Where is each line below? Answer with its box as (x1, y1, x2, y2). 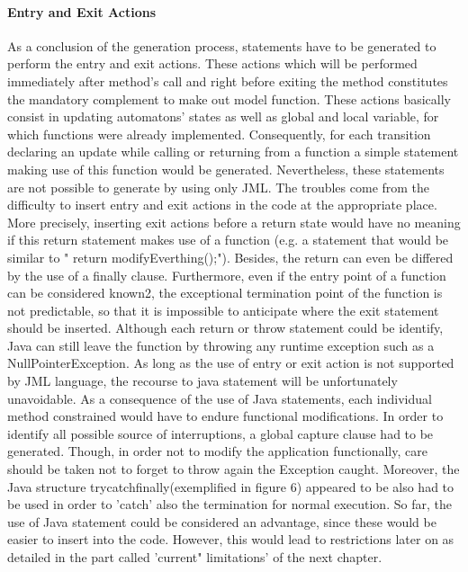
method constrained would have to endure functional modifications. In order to (7, 407, 444, 425)
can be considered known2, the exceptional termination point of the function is (7, 283, 443, 302)
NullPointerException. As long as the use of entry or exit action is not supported (7, 353, 454, 372)
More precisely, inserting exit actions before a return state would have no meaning (7, 212, 461, 231)
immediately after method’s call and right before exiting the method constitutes (7, 71, 448, 90)
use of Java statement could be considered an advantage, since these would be (7, 512, 436, 531)
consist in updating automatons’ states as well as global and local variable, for (7, 107, 439, 126)
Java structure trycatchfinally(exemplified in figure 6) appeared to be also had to (7, 477, 454, 496)
